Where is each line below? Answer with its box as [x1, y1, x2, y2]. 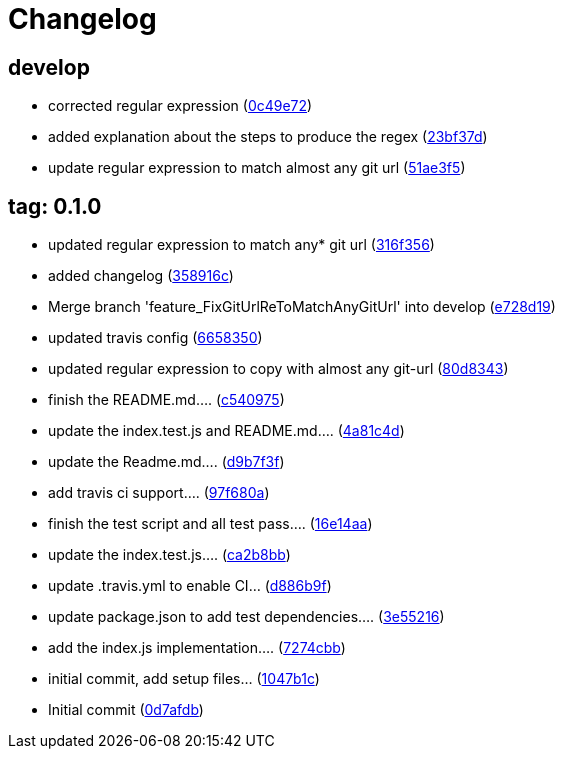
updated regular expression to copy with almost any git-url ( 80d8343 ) [48, 360, 509, 378]
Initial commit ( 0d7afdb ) [48, 701, 204, 719]
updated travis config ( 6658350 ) [48, 329, 263, 347]
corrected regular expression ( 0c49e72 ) [48, 97, 313, 115]
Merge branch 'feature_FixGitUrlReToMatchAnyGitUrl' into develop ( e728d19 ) [48, 298, 556, 316]
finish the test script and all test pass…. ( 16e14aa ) [48, 515, 373, 533]
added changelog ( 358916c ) [48, 267, 234, 285]
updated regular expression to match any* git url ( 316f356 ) [48, 236, 435, 254]
